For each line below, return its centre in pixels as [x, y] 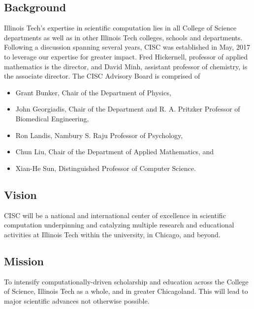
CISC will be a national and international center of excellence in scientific [115, 215]
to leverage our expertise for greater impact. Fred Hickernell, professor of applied [126, 56]
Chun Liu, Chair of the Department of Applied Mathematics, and [115, 152]
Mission [24, 261]
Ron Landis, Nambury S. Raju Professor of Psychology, [99, 135]
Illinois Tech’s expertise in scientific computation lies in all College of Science [120, 28]
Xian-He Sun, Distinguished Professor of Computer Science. [106, 168]
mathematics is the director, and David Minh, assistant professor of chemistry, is [126, 66]
